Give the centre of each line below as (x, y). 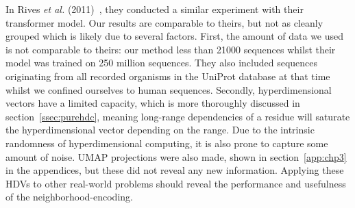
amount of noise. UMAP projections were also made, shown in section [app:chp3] (176, 156)
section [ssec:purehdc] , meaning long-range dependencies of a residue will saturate (178, 116)
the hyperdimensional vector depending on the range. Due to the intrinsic (160, 130)
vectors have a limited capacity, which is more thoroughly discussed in (153, 103)
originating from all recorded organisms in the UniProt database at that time (168, 76)
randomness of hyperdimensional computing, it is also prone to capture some (167, 143)
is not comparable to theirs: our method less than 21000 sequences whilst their (171, 49)
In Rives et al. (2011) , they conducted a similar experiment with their (155, 9)
